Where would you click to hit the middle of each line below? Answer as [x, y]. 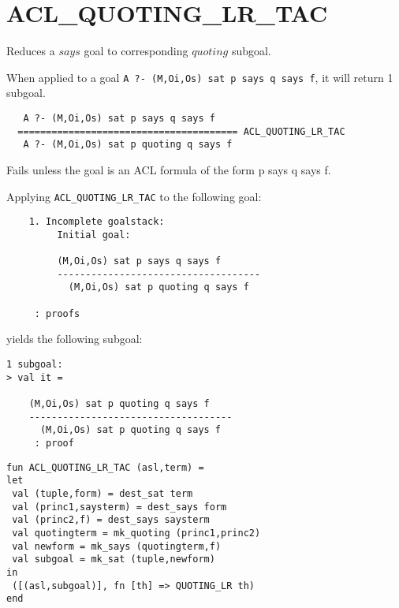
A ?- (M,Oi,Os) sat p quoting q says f [128, 145]
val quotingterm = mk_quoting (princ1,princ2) [136, 533]
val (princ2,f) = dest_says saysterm [111, 520]
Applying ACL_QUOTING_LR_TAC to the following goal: [134, 196]
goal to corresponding [136, 51]
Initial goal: [94, 235]
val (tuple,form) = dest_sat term [103, 493]
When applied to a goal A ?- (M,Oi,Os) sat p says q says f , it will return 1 [200, 77]
